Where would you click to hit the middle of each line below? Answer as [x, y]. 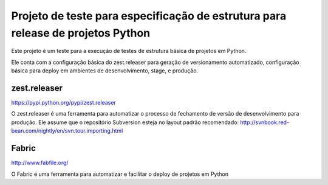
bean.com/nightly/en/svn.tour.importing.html [67, 131]
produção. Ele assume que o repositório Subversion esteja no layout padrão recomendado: [125, 122]
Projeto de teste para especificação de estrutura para [149, 16]
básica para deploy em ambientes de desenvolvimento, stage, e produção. [105, 71]
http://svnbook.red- [265, 122]
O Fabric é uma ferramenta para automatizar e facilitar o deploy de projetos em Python [120, 174]
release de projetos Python [81, 33]
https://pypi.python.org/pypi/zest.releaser [64, 103]
